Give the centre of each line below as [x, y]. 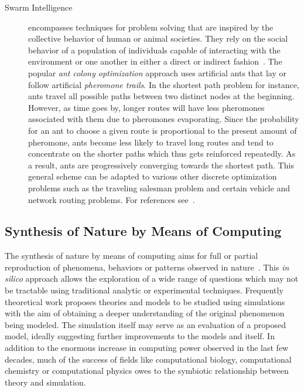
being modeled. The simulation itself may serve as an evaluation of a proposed [145, 324]
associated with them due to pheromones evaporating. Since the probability [164, 119]
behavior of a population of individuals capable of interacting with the [154, 50]
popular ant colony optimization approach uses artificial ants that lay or [157, 72]
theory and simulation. [45, 382]
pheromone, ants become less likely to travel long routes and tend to [151, 142]
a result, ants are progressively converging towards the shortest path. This [161, 165]
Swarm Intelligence [39, 7]
